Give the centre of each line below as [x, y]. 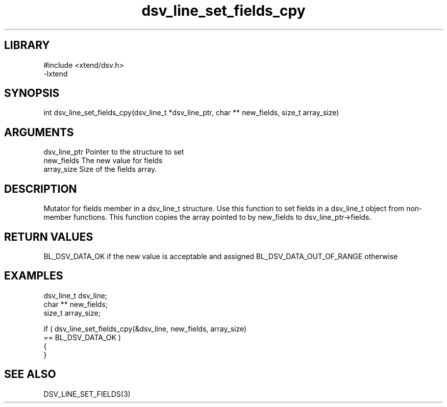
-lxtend [56, 73]
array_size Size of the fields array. [100, 169]
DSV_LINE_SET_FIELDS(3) [87, 394]
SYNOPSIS [32, 93]
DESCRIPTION [41, 189]
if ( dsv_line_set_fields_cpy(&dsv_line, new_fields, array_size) [145, 328]
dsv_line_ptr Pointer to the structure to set [114, 152]
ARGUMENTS [39, 132]
